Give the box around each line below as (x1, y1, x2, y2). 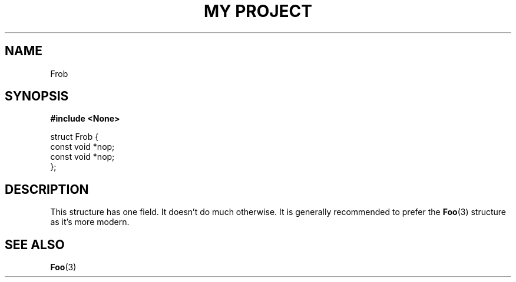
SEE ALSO (5, 237, 65, 252)
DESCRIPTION (5, 182, 89, 197)
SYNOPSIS (5, 89, 69, 104)
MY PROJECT (203, 1, 313, 21)
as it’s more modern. (50, 217, 130, 227)
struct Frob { (50, 132, 99, 142)
